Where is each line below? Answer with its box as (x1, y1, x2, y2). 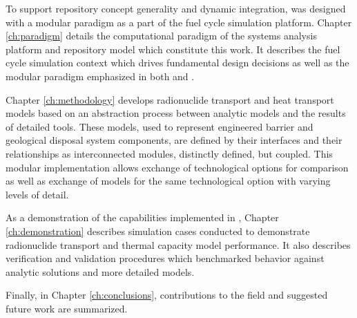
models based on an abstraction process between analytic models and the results (6, 106, 346, 120)
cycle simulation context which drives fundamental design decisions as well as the (6, 55, 349, 70)
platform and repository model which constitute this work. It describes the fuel (6, 41, 340, 56)
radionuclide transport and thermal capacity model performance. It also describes (6, 237, 351, 252)
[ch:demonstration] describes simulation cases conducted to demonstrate (6, 223, 310, 238)
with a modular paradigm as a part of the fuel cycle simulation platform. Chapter (6, 15, 352, 29)
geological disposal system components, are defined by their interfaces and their (6, 133, 342, 147)
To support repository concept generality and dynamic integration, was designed (6, 1, 346, 15)
